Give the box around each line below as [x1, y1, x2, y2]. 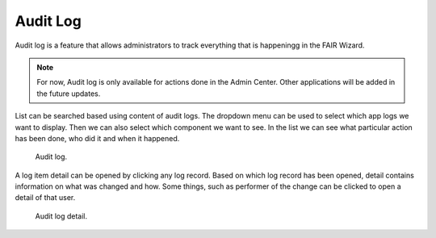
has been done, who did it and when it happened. [15, 133, 180, 143]
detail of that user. [15, 193, 76, 203]
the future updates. [36, 89, 101, 98]
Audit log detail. [35, 211, 88, 221]
